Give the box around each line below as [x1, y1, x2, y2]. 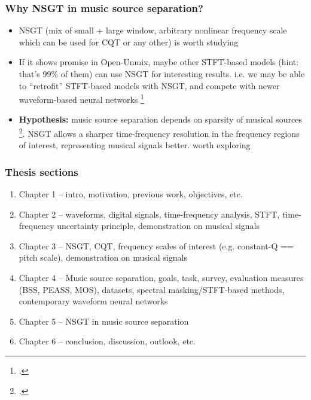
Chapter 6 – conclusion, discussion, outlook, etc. [19, 335, 196, 347]
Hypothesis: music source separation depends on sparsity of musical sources [19, 113, 303, 126]
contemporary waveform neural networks [19, 295, 168, 307]
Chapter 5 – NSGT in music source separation [19, 314, 189, 327]
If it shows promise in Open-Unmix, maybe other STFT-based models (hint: [19, 56, 299, 68]
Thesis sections [5, 164, 78, 179]
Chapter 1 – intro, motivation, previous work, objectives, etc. [19, 188, 243, 200]
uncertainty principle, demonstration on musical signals [57, 219, 260, 232]
